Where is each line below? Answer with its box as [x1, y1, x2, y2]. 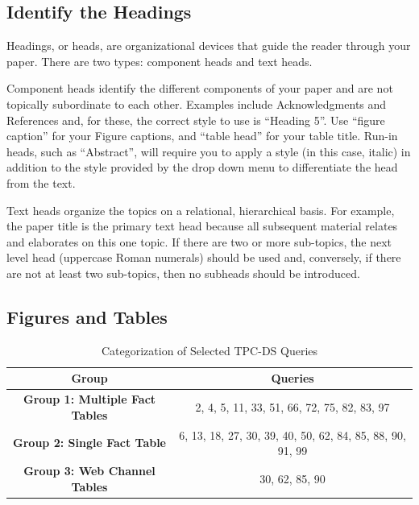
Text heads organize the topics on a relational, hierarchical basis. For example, [6, 201, 395, 218]
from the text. [6, 174, 76, 191]
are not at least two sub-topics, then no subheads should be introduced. [6, 264, 360, 281]
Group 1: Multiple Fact [23, 391, 156, 408]
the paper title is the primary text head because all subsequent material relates [6, 217, 398, 234]
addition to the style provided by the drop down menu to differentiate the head [6, 159, 398, 176]
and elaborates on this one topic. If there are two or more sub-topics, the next [6, 233, 392, 250]
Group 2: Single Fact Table [13, 434, 166, 451]
